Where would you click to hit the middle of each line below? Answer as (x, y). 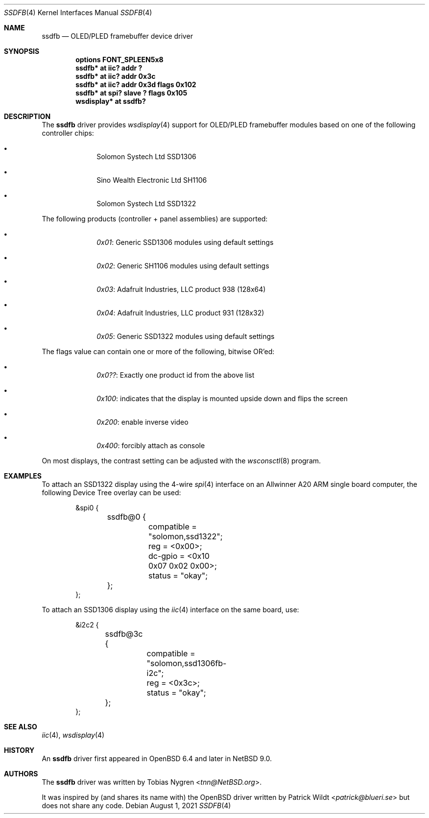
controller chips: (68, 133)
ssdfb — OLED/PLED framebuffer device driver (117, 36)
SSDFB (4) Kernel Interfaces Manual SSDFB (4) (78, 12)
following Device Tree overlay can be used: (111, 493)
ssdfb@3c (124, 634)
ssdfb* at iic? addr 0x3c (116, 76)
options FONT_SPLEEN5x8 (119, 60)
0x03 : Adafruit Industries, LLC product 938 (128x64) (181, 289)
